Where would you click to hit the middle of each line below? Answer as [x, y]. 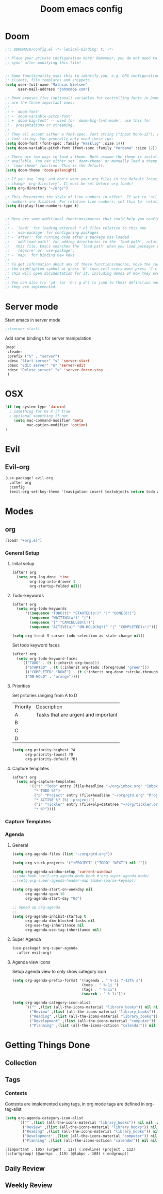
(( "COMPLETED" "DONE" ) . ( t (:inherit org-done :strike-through [91, 672]
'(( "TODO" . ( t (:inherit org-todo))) [60, 663]
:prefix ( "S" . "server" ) [33, 356]
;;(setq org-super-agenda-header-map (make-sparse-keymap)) [74, 881]
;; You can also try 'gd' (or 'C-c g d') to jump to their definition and [82, 283]
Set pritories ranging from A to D [45, 695]
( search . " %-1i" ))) [104, 994]
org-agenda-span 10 [45, 894]
